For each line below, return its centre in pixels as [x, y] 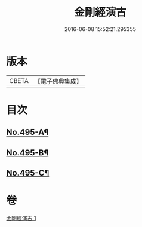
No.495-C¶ [28, 173]
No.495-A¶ [27, 132]
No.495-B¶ [27, 153]
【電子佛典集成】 [58, 81]
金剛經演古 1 [21, 218]
